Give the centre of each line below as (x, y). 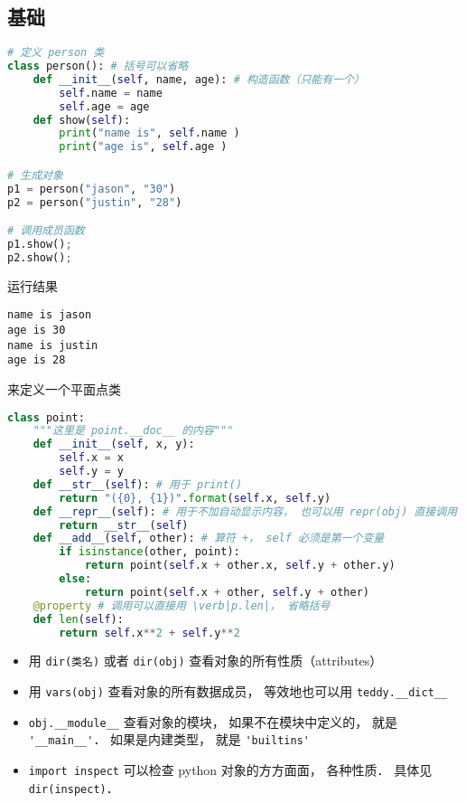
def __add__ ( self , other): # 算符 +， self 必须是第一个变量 (209, 538)
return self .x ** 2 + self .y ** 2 (149, 633)
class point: (46, 417)
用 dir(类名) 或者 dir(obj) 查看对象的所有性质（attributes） (205, 661)
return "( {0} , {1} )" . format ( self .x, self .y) (195, 498)
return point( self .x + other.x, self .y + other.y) (240, 566)
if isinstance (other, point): (149, 552)
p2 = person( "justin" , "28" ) (95, 202)
